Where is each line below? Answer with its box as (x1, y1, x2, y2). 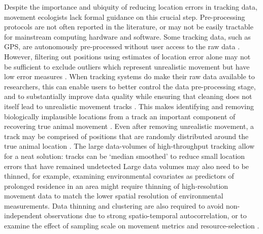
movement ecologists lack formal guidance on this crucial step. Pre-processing (4, 11, 245, 22)
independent (4, 210, 42, 221)
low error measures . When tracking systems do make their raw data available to (4, 71, 255, 82)
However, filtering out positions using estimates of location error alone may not (4, 51, 251, 61)
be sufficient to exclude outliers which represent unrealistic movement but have (4, 61, 250, 72)
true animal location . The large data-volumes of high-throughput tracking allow (4, 141, 255, 151)
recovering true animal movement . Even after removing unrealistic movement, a (4, 121, 254, 131)
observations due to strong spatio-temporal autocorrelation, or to (44, 210, 247, 221)
